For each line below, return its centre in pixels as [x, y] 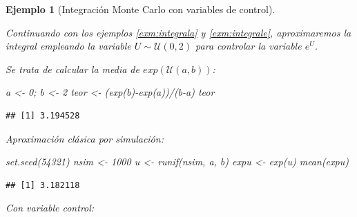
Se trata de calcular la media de [73, 69]
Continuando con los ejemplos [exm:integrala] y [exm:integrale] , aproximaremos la [178, 32]
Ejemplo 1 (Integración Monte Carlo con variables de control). [141, 9]
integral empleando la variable [68, 46]
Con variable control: [50, 208]
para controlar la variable [249, 46]
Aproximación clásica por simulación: [85, 138]
